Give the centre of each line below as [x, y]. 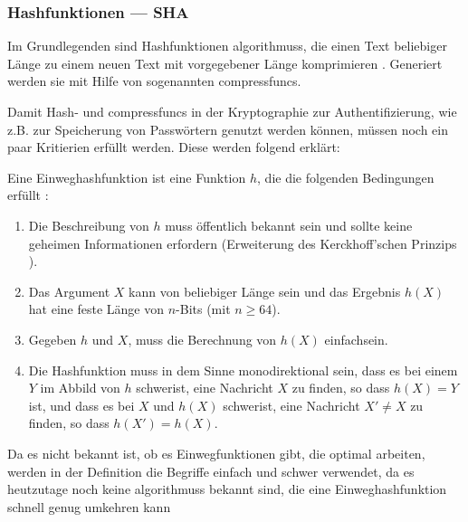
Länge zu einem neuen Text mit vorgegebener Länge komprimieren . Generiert [225, 63]
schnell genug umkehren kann [89, 506]
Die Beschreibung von [89, 225]
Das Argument [69, 291]
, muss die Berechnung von [202, 339]
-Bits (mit [203, 309]
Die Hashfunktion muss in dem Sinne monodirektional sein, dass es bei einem [243, 370]
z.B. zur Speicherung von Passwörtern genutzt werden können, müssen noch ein [228, 129]
